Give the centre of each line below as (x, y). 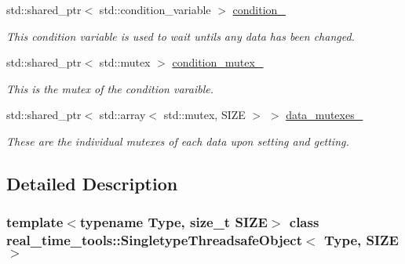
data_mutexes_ (325, 115)
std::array (122, 115)
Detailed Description (92, 183)
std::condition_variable (155, 9)
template (35, 222)
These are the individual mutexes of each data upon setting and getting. (178, 141)
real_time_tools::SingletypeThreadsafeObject (155, 240)
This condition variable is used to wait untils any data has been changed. (181, 36)
